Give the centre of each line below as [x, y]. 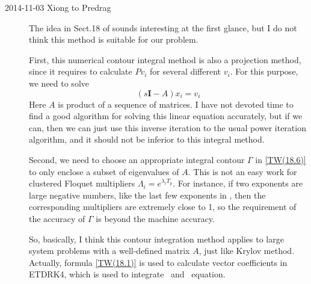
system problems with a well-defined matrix [109, 251]
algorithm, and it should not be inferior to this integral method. [147, 139]
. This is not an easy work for [242, 171]
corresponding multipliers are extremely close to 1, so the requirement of [163, 207]
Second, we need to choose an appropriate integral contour [137, 159]
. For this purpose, [264, 71]
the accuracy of [57, 218]
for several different [186, 71]
